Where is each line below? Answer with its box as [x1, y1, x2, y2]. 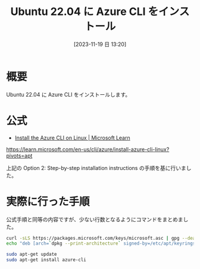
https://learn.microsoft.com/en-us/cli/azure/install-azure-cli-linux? [6, 146, 170, 153]
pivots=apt [6, 152, 33, 159]
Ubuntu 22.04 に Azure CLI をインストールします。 [6, 91, 131, 98]
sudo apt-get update [6, 251, 58, 258]
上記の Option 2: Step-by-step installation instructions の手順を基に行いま [6, 164, 186, 171]
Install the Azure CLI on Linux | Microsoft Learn [14, 134, 130, 141]
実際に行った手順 [6, 194, 90, 208]
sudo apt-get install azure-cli [6, 257, 86, 263]
